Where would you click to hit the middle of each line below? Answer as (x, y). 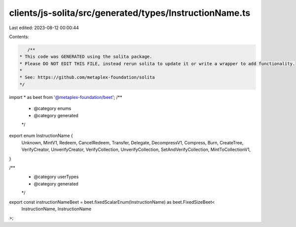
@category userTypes (56, 177)
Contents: (19, 37)
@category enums (53, 108)
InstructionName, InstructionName (56, 209)
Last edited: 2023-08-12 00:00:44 (44, 28)
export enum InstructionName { (41, 136)
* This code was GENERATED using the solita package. (86, 57)
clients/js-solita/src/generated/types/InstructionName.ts (130, 13)
